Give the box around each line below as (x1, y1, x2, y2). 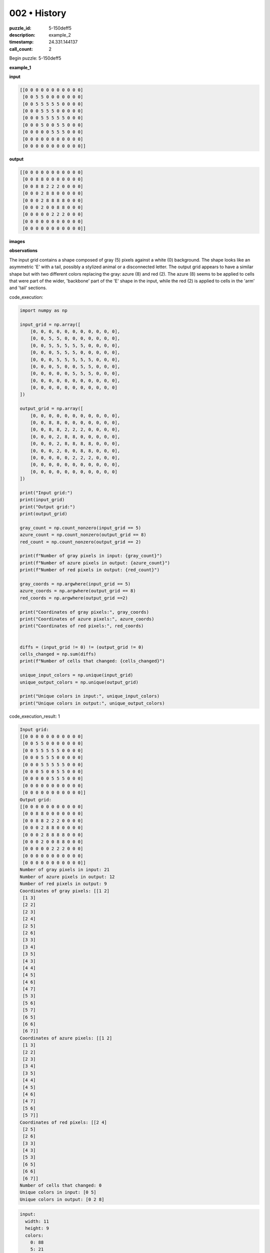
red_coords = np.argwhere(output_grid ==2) (19, 595, 128, 601)
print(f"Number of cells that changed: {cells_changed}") (19, 658, 165, 664)
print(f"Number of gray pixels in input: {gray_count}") (19, 553, 162, 559)
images (9, 239, 25, 245)
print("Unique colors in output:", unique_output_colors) (19, 700, 165, 706)
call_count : (9, 46, 33, 52)
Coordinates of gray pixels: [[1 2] (19, 888, 110, 894)
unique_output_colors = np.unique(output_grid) (19, 679, 138, 685)
